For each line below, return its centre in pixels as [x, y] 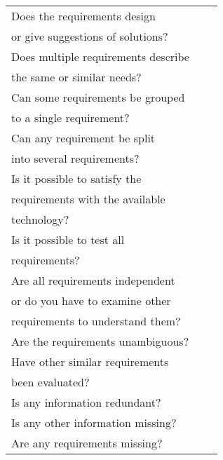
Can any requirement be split [83, 138]
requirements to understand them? [96, 321]
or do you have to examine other [91, 300]
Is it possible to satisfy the [76, 178]
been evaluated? [50, 382]
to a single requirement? [70, 117]
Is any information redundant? [86, 402]
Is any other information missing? [94, 422]
